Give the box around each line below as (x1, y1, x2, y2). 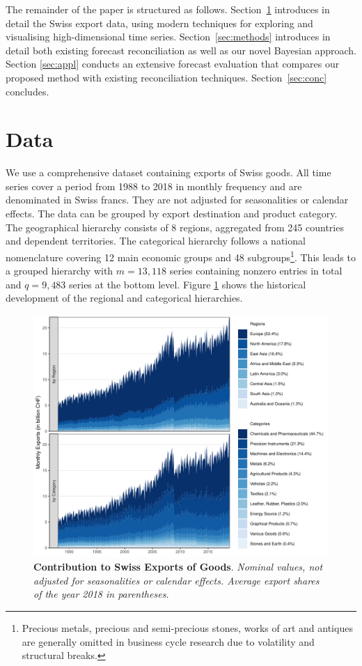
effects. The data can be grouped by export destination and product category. (6, 206, 338, 221)
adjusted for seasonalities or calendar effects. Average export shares (33, 573, 320, 587)
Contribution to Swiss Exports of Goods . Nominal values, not (33, 559, 323, 574)
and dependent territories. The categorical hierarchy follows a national (6, 233, 306, 248)
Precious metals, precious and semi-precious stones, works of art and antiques (22, 621, 353, 635)
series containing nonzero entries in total (169, 263, 343, 278)
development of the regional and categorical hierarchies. (6, 291, 243, 305)
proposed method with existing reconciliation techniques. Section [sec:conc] (6, 70, 327, 84)
